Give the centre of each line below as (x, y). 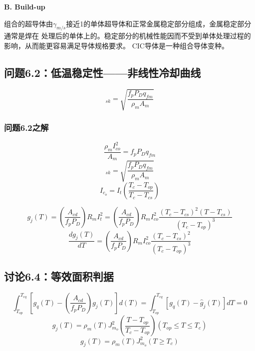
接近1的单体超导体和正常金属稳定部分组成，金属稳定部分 (159, 23)
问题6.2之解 (26, 128)
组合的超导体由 (28, 23)
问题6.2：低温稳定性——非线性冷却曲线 (103, 72)
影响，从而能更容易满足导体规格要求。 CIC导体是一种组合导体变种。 (116, 45)
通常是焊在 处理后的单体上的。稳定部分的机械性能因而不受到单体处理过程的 (127, 36)
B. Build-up (25, 6)
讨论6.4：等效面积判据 (59, 276)
